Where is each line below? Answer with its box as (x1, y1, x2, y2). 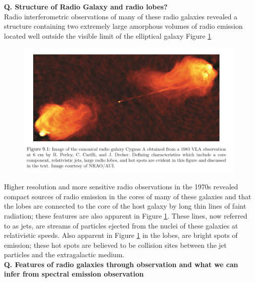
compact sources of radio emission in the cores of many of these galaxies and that (4, 191, 252, 201)
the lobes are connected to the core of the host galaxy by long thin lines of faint (4, 201, 247, 211)
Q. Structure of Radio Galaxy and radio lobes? (4, 1, 168, 11)
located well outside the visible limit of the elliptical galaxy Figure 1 (4, 30, 211, 41)
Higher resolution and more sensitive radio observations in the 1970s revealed (4, 181, 238, 192)
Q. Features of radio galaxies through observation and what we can (4, 259, 238, 269)
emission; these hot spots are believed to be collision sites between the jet (4, 239, 227, 250)
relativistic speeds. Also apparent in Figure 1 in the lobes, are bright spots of (4, 230, 238, 240)
